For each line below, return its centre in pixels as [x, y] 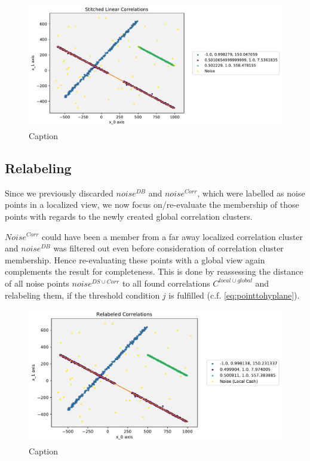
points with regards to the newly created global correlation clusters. [129, 216]
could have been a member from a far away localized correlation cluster [173, 236]
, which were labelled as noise [251, 193]
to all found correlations [166, 283]
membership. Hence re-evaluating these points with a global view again [135, 259]
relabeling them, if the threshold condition [82, 295]
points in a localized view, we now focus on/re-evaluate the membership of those [152, 205]
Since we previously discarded [59, 193]
